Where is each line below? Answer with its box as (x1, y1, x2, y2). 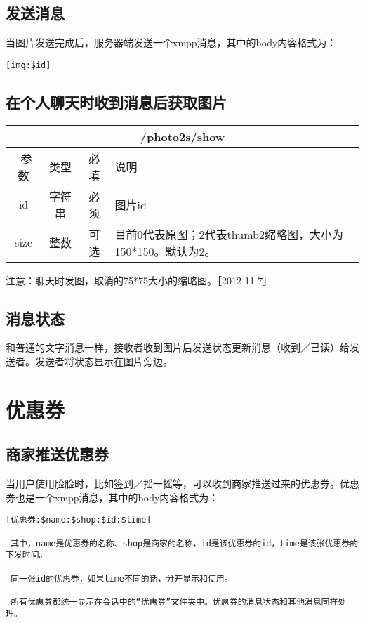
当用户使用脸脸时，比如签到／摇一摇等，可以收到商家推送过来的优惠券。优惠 (6, 476, 359, 491)
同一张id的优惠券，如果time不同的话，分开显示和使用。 (11, 573, 233, 584)
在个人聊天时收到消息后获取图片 (6, 91, 227, 112)
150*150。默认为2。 (114, 242, 216, 259)
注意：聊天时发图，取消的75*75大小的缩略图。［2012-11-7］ (6, 273, 273, 287)
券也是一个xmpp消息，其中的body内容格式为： (6, 490, 219, 504)
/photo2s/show (140, 128, 225, 145)
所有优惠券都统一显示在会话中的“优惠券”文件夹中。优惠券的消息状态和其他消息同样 (11, 597, 338, 607)
